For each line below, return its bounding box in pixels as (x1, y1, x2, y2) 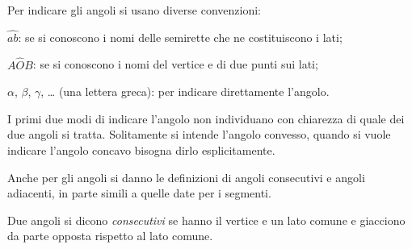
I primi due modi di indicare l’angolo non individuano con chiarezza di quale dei (7, 110, 405, 127)
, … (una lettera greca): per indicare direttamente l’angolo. (40, 83, 330, 100)
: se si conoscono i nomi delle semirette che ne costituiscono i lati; (18, 28, 343, 45)
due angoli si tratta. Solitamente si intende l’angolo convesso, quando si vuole (7, 126, 391, 143)
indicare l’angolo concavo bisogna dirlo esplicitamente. (7, 142, 275, 158)
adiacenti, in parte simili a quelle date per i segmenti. (7, 185, 271, 201)
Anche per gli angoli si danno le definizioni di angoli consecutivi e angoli (7, 168, 365, 185)
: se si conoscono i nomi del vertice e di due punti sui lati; (32, 56, 318, 73)
